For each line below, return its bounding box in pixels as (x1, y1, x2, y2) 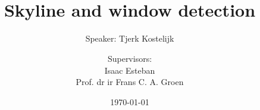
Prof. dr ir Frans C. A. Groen (76, 76, 184, 88)
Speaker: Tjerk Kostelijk (85, 32, 174, 45)
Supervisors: (107, 52, 152, 64)
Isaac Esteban (104, 64, 155, 76)
